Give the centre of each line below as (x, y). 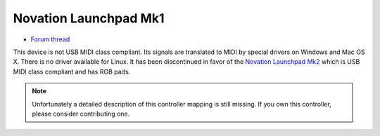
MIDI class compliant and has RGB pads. (72, 72)
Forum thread (50, 39)
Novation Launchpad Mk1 (89, 18)
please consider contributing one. (81, 114)
